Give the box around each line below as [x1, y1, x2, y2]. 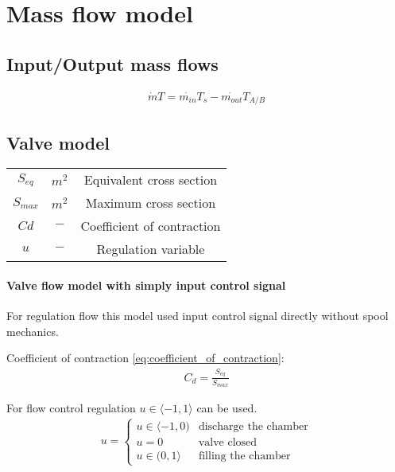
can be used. [196, 400, 258, 416]
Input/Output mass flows [6, 51, 219, 76]
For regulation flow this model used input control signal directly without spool [6, 307, 389, 324]
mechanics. [6, 322, 59, 339]
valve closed [198, 436, 258, 448]
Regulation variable [96, 240, 205, 259]
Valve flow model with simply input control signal [6, 277, 286, 294]
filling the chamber [198, 450, 291, 462]
